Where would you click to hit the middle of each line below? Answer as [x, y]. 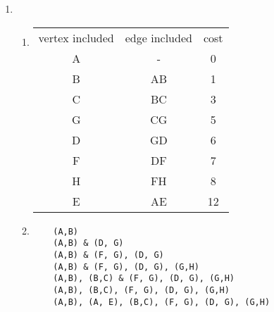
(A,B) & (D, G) [88, 243]
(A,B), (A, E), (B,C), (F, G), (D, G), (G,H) [162, 302]
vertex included [76, 37]
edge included [158, 37]
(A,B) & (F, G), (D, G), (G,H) [126, 267]
